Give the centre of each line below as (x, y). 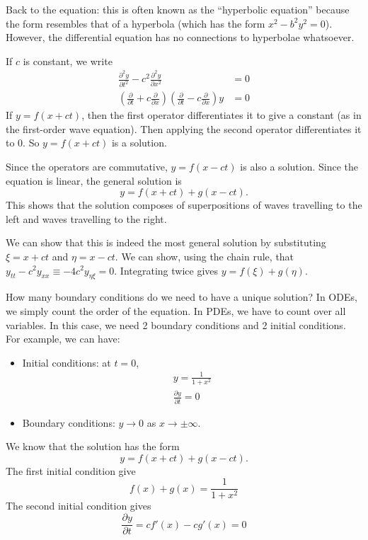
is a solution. (139, 143)
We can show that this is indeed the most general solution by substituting (166, 242)
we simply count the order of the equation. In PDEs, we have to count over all (176, 310)
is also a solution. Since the (299, 166)
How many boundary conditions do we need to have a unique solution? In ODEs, (182, 297)
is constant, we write (68, 61)
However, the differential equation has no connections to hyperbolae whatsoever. (180, 37)
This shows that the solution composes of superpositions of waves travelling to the (184, 205)
